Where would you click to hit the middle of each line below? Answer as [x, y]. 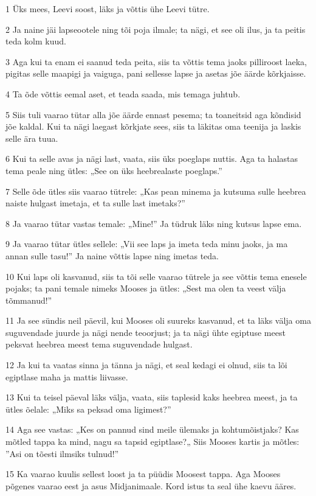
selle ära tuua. [32, 138]
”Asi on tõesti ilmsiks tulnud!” [62, 453]
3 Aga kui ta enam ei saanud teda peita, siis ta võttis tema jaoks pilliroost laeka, [156, 61]
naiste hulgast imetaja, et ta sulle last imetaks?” [95, 203]
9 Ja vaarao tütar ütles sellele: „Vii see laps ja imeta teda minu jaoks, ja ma [147, 244]
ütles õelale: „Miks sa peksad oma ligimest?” [88, 409]
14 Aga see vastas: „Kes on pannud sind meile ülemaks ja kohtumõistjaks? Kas [152, 429]
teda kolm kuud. [36, 41]
